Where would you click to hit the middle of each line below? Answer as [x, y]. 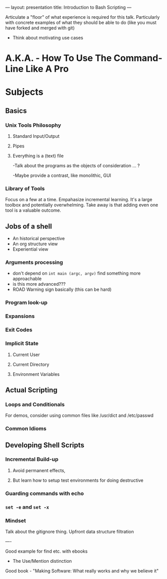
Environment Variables [36, 374]
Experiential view [30, 249]
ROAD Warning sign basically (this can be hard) [62, 289]
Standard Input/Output [36, 136]
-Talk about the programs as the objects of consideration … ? [76, 166]
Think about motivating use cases [48, 38]
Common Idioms [26, 429]
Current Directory [31, 364]
